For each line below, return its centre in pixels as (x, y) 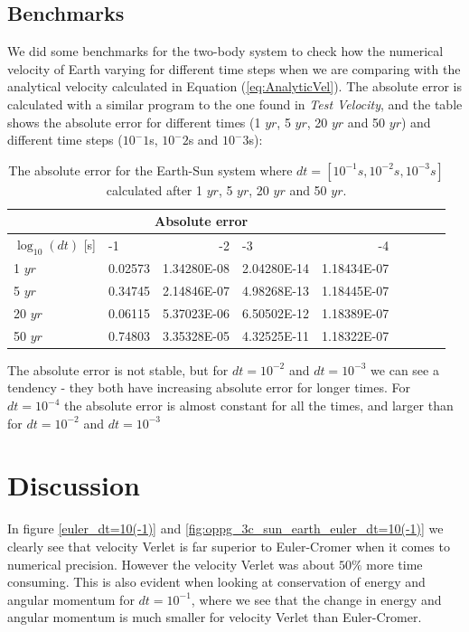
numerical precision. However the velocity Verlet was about (171, 564)
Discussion (74, 485)
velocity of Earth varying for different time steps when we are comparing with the (234, 68)
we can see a (405, 369)
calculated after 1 (155, 189)
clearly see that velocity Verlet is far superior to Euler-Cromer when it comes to (229, 546)
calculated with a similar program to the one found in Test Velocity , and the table (235, 104)
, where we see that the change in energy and (316, 599)
